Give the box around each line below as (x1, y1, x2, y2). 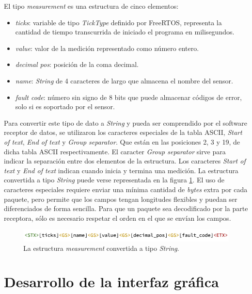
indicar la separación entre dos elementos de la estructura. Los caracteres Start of (4, 156, 246, 166)
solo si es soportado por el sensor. (15, 101, 115, 112)
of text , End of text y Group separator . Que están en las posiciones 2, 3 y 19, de (4, 136, 240, 147)
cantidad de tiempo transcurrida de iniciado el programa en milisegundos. (15, 27, 235, 37)
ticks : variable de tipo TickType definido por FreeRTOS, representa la (15, 17, 222, 27)
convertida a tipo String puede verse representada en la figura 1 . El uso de (4, 175, 224, 185)
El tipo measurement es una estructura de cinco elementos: (4, 1, 179, 11)
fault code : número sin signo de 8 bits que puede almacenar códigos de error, (15, 92, 242, 102)
